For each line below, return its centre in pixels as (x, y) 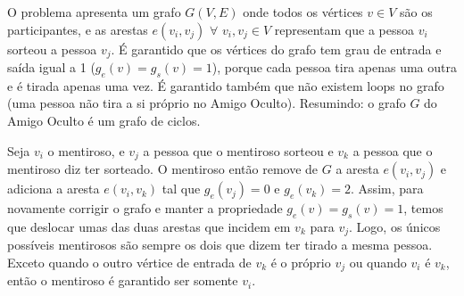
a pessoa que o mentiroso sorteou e (238, 150)
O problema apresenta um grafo (94, 12)
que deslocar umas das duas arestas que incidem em (149, 226)
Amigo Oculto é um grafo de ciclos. (104, 121)
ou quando (378, 262)
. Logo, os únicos (395, 226)
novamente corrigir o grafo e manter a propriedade (145, 208)
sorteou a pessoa (52, 49)
